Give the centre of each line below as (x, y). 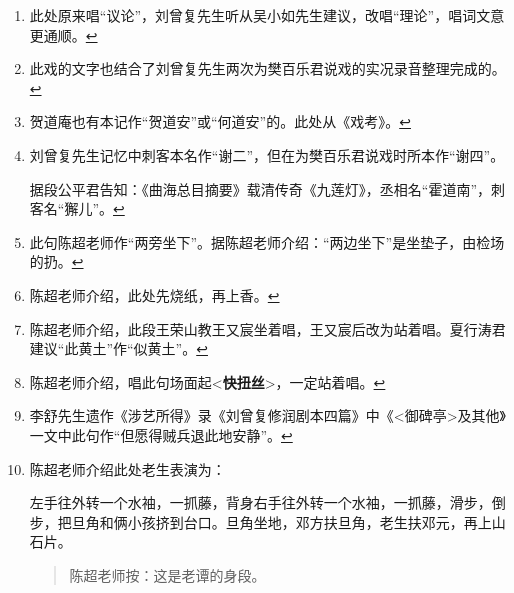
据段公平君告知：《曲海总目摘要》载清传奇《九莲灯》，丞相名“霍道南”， (260, 188)
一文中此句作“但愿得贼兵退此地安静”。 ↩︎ (161, 434)
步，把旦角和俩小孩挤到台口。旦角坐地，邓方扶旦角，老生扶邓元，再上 (260, 521)
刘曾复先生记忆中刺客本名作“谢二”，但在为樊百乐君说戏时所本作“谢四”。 (267, 154)
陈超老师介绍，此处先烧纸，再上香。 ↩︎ (154, 294)
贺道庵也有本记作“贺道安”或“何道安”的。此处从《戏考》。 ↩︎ (220, 121)
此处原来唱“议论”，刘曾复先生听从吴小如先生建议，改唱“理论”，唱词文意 (267, 15)
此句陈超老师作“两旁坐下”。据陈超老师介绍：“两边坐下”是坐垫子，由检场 (267, 241)
